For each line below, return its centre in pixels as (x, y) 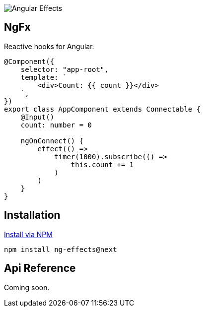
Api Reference (40, 268)
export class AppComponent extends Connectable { (102, 109)
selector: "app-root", (65, 69)
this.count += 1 (102, 164)
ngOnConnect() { (52, 141)
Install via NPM (28, 234)
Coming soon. (27, 287)
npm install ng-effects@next (61, 249)
